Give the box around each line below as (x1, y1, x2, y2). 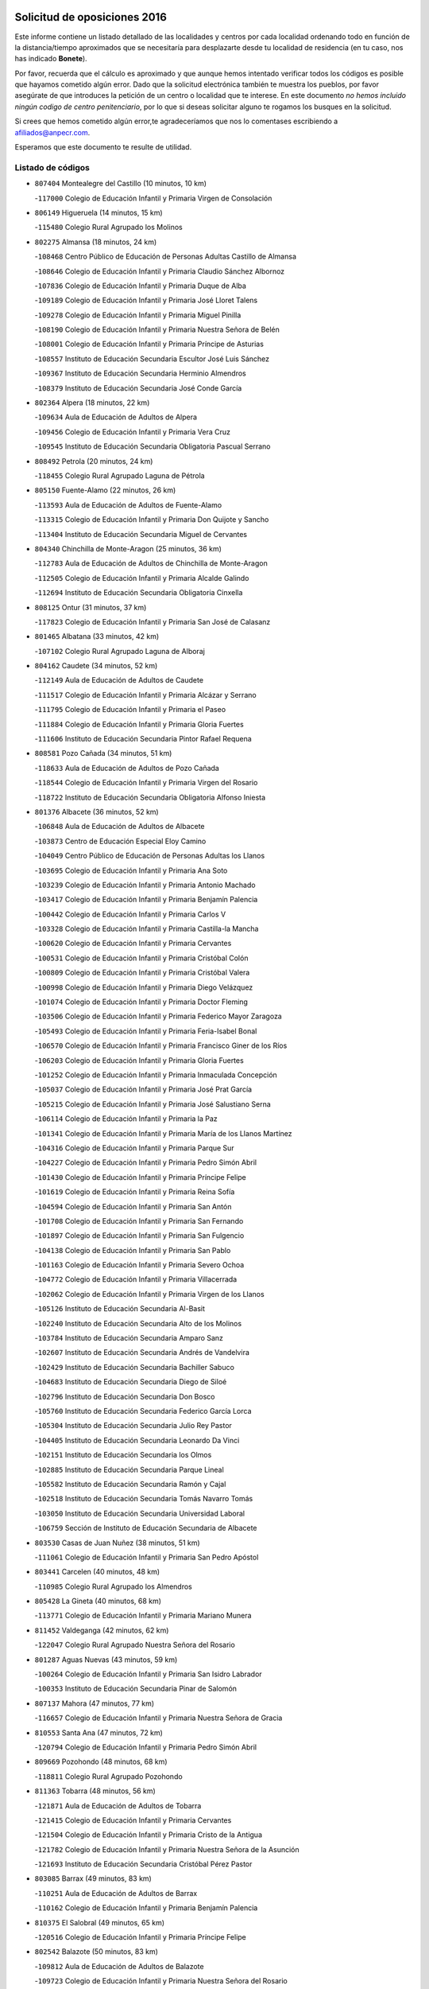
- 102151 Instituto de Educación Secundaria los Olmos (34, 1450, 212, 1460)
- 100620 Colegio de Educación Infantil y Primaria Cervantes (34, 939, 232, 948)
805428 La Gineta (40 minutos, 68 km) (34, 1596, 162, 1606)
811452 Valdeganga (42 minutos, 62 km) (34, 1625, 169, 1635)
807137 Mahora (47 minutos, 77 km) (34, 1699, 155, 1708)
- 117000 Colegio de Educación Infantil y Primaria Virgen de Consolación (34, 193, 272, 203)
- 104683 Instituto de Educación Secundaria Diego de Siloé (34, 1377, 227, 1387)
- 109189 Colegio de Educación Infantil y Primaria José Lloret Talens (34, 295, 258, 306)
